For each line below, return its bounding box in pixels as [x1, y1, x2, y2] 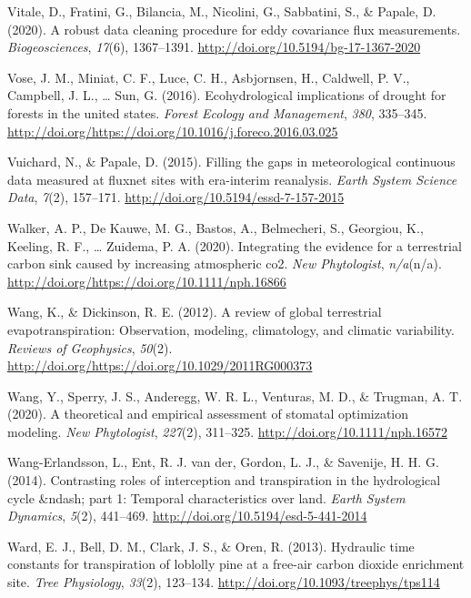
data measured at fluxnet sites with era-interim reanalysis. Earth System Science [7, 169, 457, 188]
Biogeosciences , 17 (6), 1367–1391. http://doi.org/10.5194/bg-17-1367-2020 [7, 37, 421, 56]
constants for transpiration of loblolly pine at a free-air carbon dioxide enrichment [7, 554, 465, 573]
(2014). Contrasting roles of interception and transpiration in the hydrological [7, 471, 441, 490]
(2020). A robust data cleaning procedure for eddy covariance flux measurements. [7, 19, 461, 38]
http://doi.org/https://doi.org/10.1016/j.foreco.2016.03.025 [7, 121, 338, 140]
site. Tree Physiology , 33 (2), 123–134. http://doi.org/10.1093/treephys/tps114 [7, 573, 440, 592]
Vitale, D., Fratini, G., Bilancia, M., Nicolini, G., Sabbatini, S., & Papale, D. [7, 2, 436, 20]
